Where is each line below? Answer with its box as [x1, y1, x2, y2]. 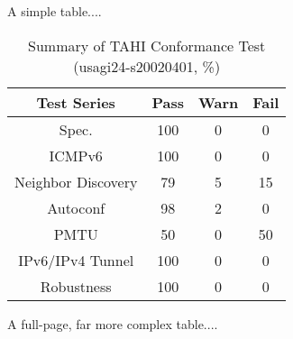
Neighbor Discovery [14, 170, 138, 192]
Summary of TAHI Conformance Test [28, 34, 266, 56]
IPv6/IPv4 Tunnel [18, 249, 134, 270]
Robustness [40, 275, 112, 297]
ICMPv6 [49, 144, 103, 166]
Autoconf [47, 197, 105, 218]
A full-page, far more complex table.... [7, 314, 218, 333]
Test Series [36, 91, 115, 113]
